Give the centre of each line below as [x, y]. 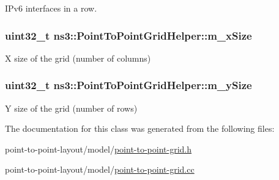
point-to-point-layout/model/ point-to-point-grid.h [99, 149]
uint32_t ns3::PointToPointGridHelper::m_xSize [128, 35]
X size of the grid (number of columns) [78, 58]
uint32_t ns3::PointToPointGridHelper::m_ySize [128, 85]
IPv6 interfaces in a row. [51, 8]
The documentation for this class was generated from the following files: [140, 128]
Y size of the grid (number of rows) [71, 108]
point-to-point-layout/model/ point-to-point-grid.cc [100, 169]
